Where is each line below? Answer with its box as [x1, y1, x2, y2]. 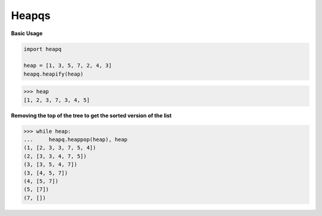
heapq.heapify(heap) [23, 70, 83, 77]
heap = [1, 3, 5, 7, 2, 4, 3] [23, 62, 112, 69]
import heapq [23, 45, 62, 52]
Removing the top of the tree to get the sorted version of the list [11, 112, 172, 119]
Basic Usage [11, 30, 43, 37]
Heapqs [11, 9, 51, 22]
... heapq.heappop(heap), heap [23, 136, 128, 143]
